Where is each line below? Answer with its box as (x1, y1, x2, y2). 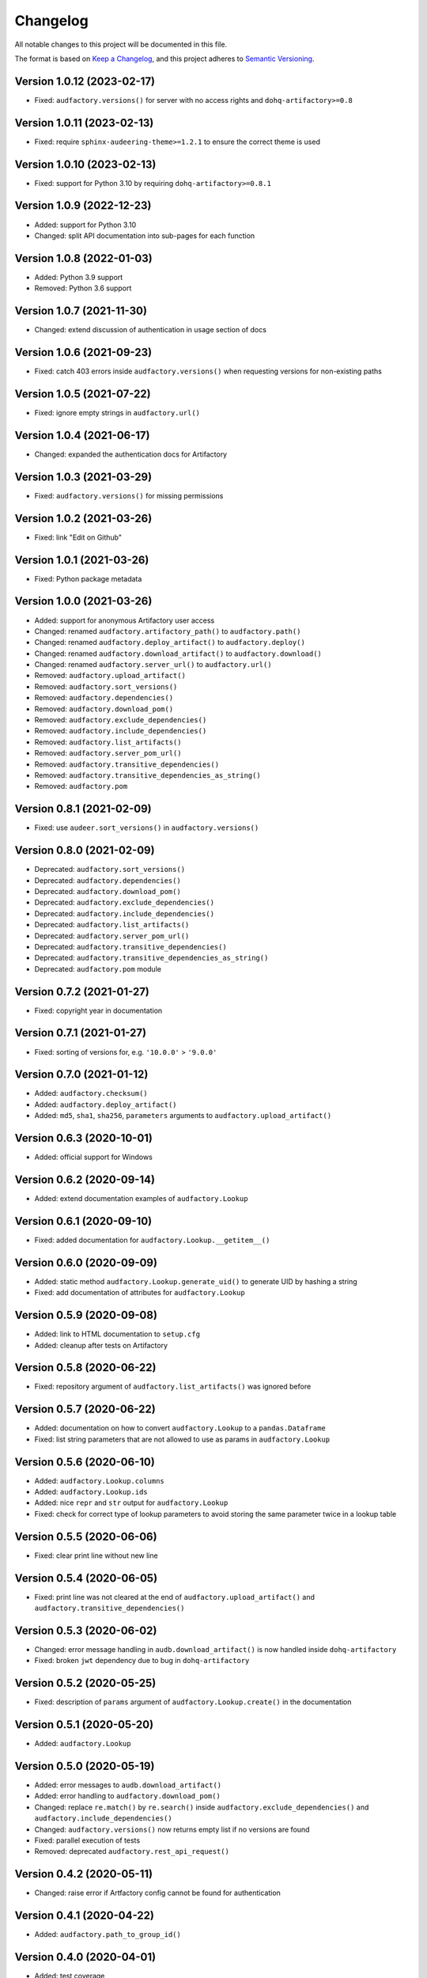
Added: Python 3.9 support (34, 272, 123, 282)
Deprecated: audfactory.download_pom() (34, 886, 181, 896)
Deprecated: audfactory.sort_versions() (34, 865, 186, 874)
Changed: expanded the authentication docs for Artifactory (34, 449, 228, 459)
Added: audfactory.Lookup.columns (34, 1476, 165, 1485)
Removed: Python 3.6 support (34, 283, 132, 293)
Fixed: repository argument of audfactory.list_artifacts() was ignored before (34, 1381, 312, 1392)
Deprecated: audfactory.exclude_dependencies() (34, 898, 215, 908)
